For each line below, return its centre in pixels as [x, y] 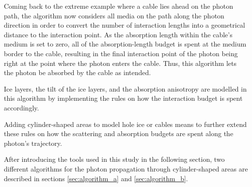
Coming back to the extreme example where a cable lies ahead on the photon [118, 6]
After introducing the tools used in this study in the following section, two [114, 159]
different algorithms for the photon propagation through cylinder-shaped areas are [126, 168]
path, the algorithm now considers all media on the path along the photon [114, 15]
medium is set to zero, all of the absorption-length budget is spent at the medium [125, 44]
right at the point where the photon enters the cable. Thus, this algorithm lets [120, 63]
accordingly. [22, 107]
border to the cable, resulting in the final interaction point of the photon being [121, 53]
